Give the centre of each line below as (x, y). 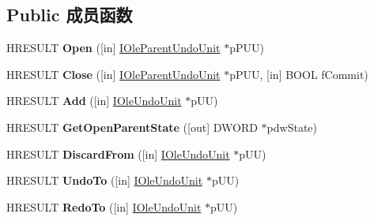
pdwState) (292, 127)
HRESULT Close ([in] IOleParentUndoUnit (113, 74)
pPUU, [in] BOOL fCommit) (299, 74)
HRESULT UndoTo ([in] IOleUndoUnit (105, 180)
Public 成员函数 (70, 15)
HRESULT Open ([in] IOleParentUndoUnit (113, 48)
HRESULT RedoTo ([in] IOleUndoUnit (104, 206)
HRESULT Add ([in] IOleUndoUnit (94, 101)
